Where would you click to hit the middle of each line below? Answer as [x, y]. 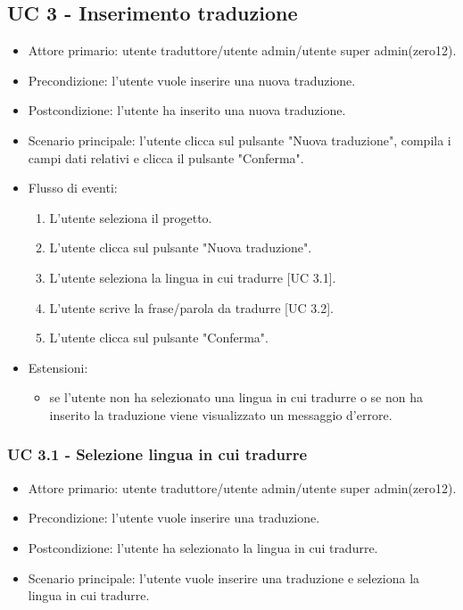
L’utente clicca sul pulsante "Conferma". [159, 338]
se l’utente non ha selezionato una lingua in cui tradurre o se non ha [236, 397]
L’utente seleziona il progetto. [131, 217]
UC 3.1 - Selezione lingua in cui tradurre [157, 454]
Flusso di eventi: [73, 188]
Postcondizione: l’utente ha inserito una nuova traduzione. [187, 110]
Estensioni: [58, 367]
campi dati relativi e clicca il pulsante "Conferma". [166, 157]
